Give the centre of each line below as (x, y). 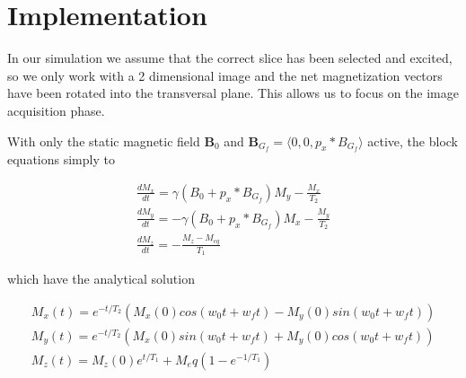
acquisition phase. (56, 110)
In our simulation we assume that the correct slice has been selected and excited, (230, 58)
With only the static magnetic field (104, 141)
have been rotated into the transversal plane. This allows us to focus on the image (233, 93)
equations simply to (61, 159)
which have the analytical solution (101, 279)
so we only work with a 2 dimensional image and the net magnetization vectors (225, 75)
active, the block (413, 141)
